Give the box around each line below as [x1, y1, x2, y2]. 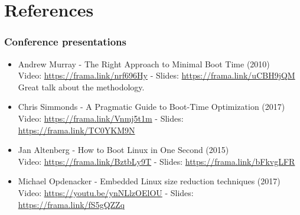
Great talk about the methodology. [18, 80, 145, 93]
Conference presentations [4, 34, 126, 49]
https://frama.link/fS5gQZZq [18, 198, 125, 210]
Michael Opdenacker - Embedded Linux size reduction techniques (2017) [18, 175, 281, 187]
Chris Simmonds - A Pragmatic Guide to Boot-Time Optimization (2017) [18, 100, 285, 113]
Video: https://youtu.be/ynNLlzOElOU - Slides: [18, 186, 194, 198]
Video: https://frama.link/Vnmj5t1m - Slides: [18, 112, 184, 124]
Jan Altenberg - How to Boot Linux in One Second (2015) [18, 144, 229, 156]
